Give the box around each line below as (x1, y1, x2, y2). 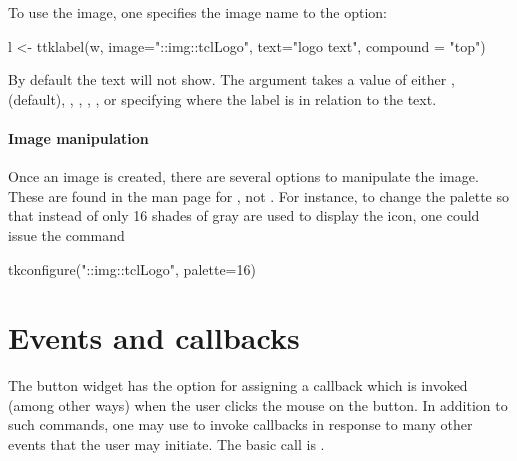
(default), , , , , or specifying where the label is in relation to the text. (8, 88, 437, 109)
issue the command (8, 224, 125, 245)
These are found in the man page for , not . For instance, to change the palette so (8, 185, 510, 206)
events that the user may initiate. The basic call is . (8, 434, 325, 455)
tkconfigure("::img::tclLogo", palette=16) (8, 258, 256, 279)
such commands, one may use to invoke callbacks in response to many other (8, 414, 473, 435)
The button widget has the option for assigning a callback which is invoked (8, 375, 468, 396)
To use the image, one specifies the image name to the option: (8, 2, 387, 22)
